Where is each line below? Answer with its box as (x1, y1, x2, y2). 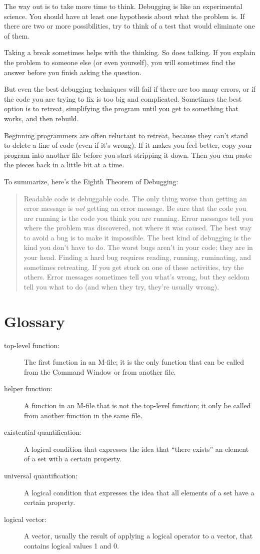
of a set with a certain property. (24, 453, 122, 464)
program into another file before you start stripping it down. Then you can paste (4, 149, 252, 160)
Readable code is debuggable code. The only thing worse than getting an (23, 193, 247, 203)
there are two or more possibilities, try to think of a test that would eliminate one (4, 21, 255, 31)
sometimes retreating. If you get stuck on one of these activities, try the (23, 261, 244, 272)
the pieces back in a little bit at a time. (4, 159, 124, 170)
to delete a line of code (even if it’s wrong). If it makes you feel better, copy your (4, 140, 252, 150)
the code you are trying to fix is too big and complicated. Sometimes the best (4, 93, 242, 104)
